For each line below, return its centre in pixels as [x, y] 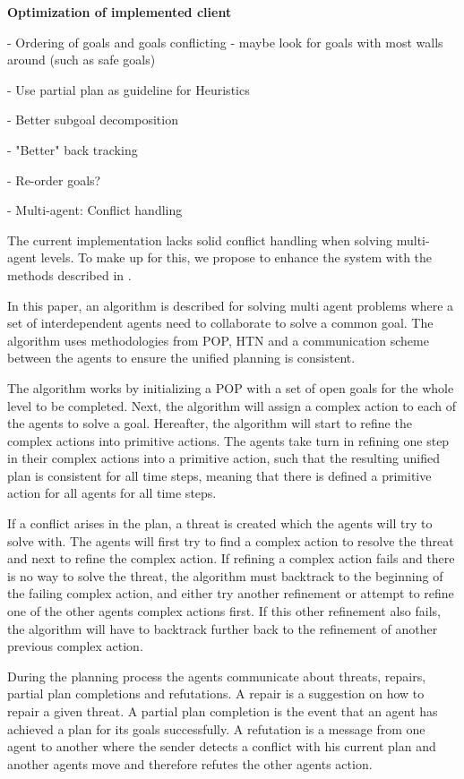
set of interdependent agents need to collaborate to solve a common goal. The [220, 323]
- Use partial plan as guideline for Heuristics [129, 89]
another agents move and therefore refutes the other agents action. [190, 763]
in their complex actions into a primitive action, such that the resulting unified [223, 458]
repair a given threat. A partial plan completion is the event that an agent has [223, 711]
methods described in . [69, 274]
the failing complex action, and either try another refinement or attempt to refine [231, 593]
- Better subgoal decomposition [93, 120]
